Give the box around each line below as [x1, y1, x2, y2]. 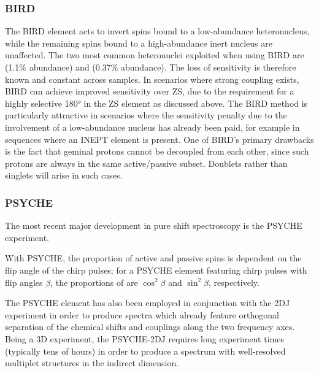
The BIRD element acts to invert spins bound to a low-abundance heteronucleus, [5, 25, 310, 37]
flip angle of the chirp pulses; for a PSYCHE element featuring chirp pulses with [5, 263, 307, 276]
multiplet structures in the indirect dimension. [5, 356, 179, 369]
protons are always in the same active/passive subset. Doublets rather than [5, 156, 288, 169]
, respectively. [208, 275, 259, 288]
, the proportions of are [50, 275, 138, 288]
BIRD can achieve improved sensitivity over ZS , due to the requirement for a [5, 85, 294, 98]
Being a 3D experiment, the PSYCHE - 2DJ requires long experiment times [5, 332, 284, 345]
